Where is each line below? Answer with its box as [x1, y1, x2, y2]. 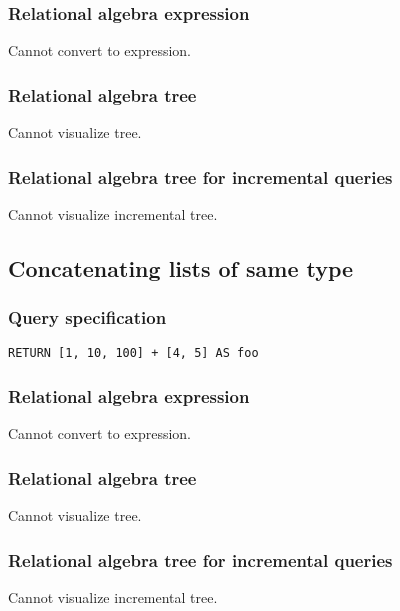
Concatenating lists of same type [8, 252, 354, 283]
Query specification [8, 305, 167, 330]
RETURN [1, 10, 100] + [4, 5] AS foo [8, 346, 259, 361]
